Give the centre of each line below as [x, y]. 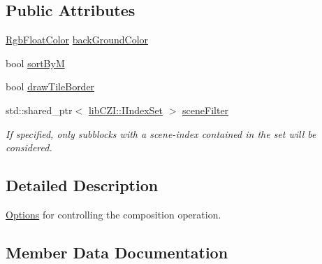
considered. [29, 147]
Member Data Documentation [117, 252]
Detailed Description [82, 185]
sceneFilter [206, 110]
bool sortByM [35, 63]
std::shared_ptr [39, 110]
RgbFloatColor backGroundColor [77, 40]
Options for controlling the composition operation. [114, 214]
